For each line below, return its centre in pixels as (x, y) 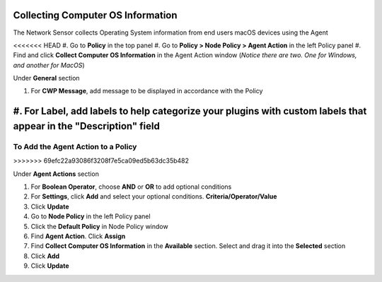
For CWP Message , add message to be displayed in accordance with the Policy (147, 91)
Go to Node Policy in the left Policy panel (91, 216)
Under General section (47, 78)
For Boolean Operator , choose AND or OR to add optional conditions (131, 187)
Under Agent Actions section (56, 174)
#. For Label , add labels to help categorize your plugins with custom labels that (190, 111)
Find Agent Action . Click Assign (78, 236)
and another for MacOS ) (49, 65)
